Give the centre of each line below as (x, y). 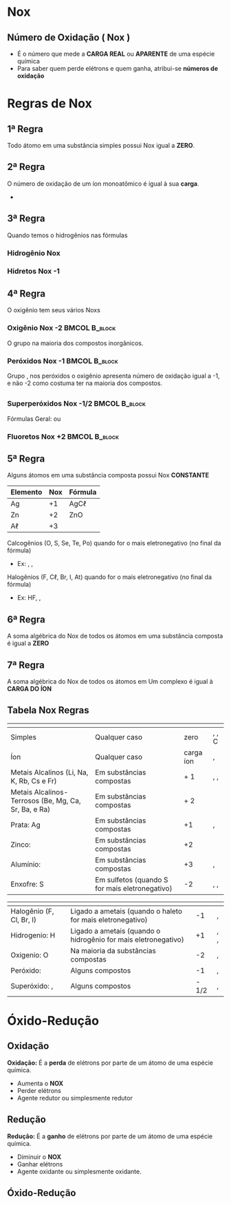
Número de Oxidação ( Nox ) (69, 37)
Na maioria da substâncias (113, 951)
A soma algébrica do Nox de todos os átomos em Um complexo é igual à (110, 681)
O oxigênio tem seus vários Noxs (54, 310)
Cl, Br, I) (23, 920)
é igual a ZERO (28, 643)
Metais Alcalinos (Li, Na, (49, 772)
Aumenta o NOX (40, 1083)
